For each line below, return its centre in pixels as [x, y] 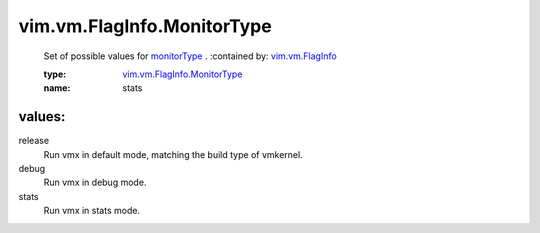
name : [57, 88]
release [34, 141]
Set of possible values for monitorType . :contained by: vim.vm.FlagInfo [190, 56]
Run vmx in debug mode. [95, 182]
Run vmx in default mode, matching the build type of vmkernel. [173, 154]
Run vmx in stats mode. [91, 211]
